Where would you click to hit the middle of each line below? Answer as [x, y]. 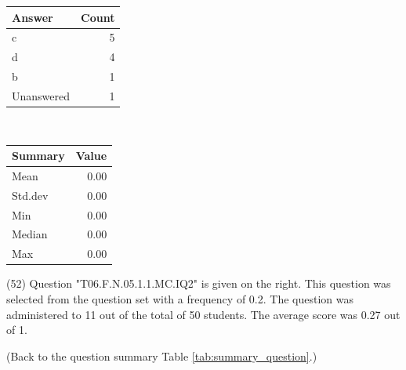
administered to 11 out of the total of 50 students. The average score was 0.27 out [203, 314]
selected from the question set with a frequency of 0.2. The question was [180, 298]
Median [30, 234]
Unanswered [41, 95]
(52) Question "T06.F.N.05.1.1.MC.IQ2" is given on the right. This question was [199, 283]
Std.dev [30, 195]
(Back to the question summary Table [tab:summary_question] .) [162, 355]
